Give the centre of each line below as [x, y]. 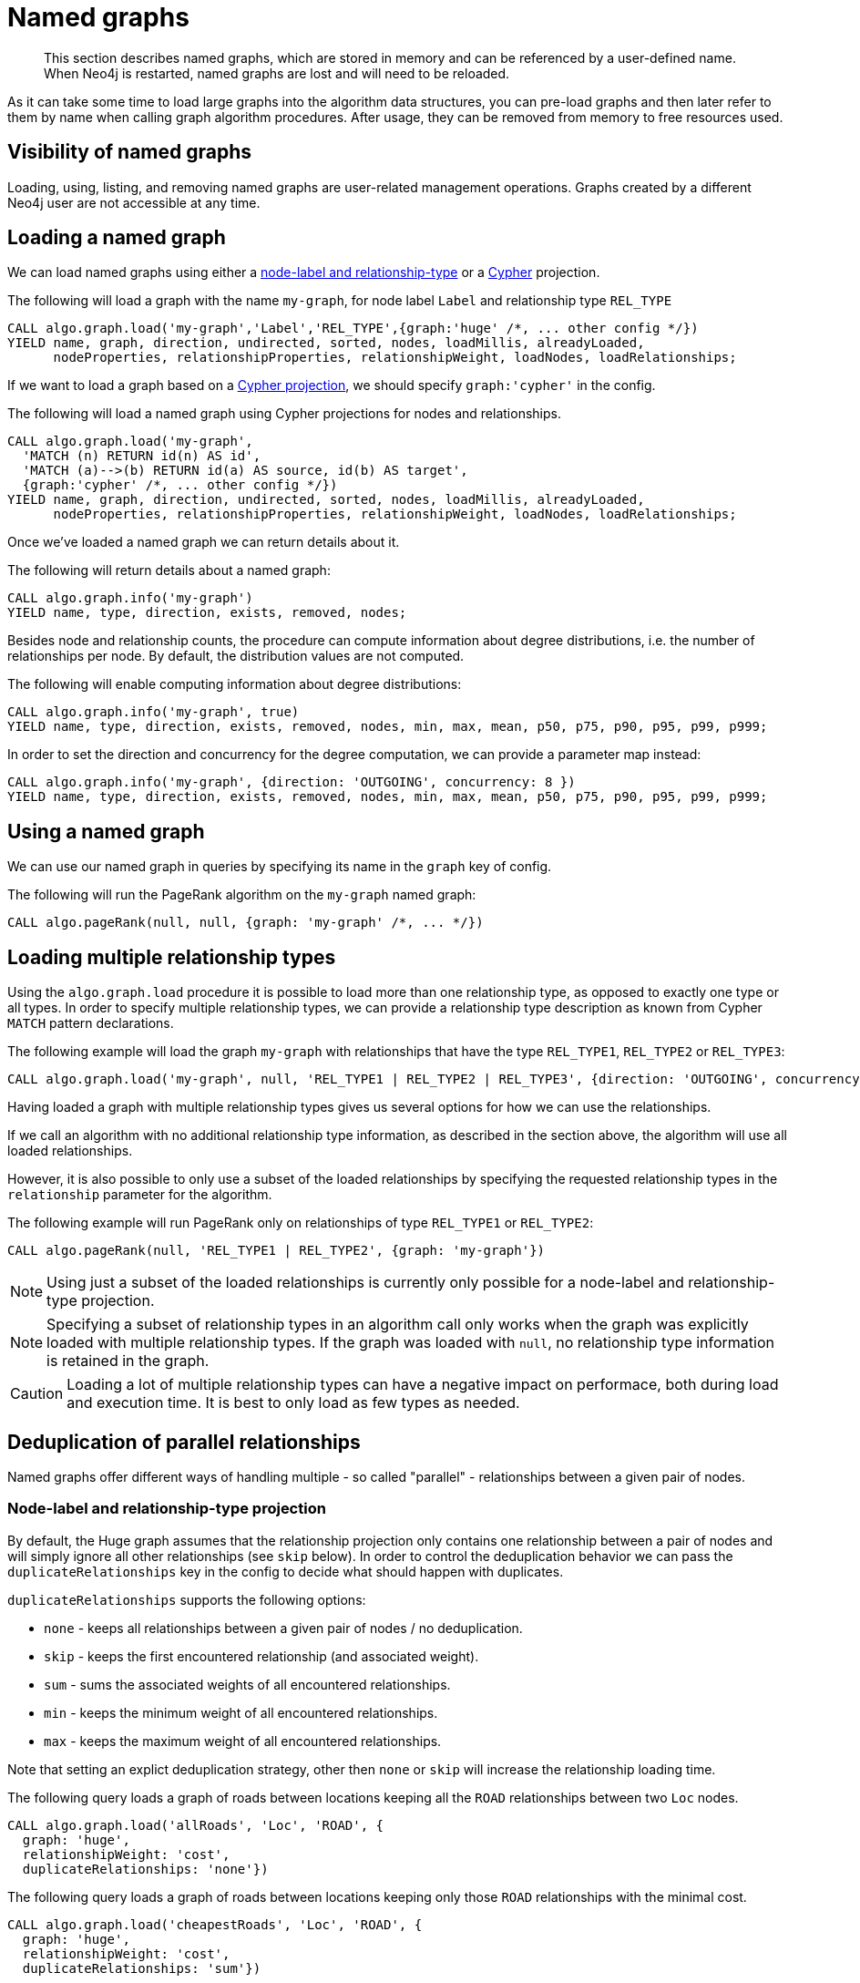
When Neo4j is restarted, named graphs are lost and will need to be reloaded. [277, 73]
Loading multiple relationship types [172, 957]
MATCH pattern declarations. [91, 1023]
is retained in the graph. [128, 1361]
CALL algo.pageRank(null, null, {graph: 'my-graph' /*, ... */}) [246, 923]
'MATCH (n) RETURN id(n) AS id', [142, 456]
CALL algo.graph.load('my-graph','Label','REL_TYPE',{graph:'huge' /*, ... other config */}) [353, 329]
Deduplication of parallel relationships [184, 1442]
